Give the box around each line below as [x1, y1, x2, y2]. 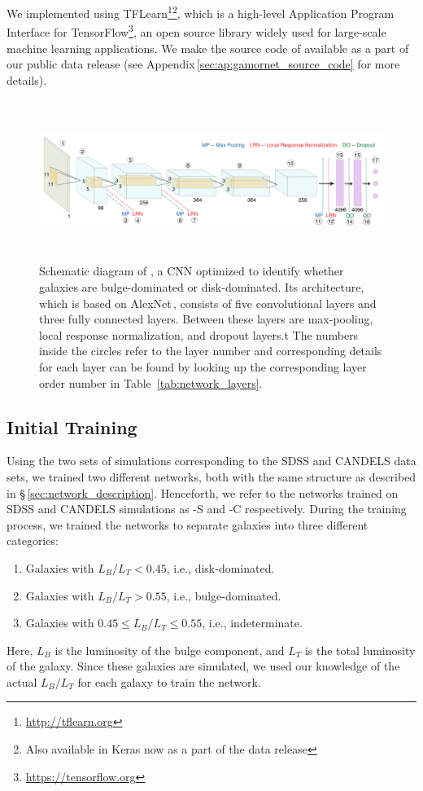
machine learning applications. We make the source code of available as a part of [7, 39, 409, 56]
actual [7, 673, 37, 690]
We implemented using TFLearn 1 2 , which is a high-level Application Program [7, 2, 395, 21]
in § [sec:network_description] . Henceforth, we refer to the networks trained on [7, 484, 399, 501]
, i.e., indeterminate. [202, 614, 303, 631]
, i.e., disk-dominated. [166, 559, 275, 576]
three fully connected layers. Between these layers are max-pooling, [39, 310, 373, 327]
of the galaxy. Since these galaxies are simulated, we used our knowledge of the [7, 657, 400, 675]
